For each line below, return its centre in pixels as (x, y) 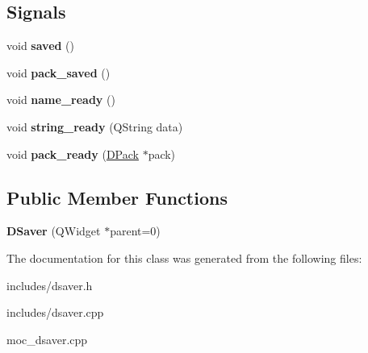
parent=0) (135, 231)
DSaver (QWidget (54, 231)
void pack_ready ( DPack (73, 154)
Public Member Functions (117, 197)
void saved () (41, 46)
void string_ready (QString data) (95, 126)
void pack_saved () (59, 72)
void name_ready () (61, 100)
